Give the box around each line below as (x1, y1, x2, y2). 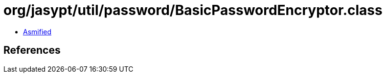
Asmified (23, 27, 52, 36)
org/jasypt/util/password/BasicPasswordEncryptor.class (3, 2, 383, 18)
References (3, 44, 61, 57)
